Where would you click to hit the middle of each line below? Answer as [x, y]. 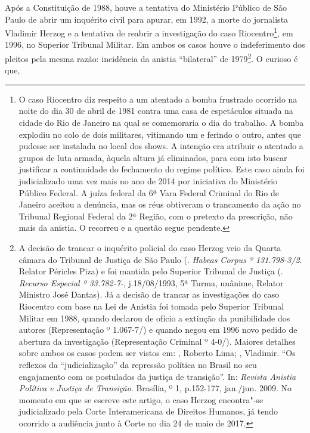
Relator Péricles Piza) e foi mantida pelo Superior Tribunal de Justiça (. [151, 271]
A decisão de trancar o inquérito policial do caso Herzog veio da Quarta [150, 248]
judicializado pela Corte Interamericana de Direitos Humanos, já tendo [148, 411]
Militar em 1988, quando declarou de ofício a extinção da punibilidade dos [154, 318]
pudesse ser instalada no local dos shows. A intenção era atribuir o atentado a [161, 146]
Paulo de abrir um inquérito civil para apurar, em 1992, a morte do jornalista [147, 19]
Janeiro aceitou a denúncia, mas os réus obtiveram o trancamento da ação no [160, 204]
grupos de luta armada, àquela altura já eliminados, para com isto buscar [153, 157]
